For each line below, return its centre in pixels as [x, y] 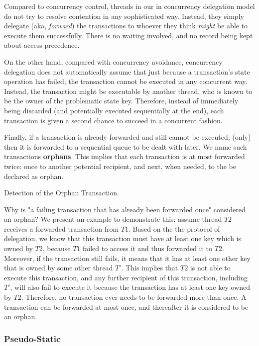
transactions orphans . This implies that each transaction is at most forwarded [125, 156]
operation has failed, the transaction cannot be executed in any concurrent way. [126, 81]
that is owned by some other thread [59, 268]
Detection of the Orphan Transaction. [62, 193]
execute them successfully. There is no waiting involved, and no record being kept [129, 35]
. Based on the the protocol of [174, 228]
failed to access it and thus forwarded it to [147, 248]
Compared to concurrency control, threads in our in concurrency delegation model [129, 6]
